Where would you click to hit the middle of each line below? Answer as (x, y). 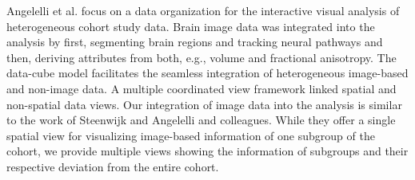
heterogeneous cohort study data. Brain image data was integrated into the (191, 26)
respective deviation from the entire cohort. (113, 166)
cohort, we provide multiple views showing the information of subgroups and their (207, 151)
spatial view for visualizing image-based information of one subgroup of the (191, 135)
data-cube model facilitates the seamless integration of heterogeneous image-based (207, 73)
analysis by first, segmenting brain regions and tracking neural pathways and (195, 42)
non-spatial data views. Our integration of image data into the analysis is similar (204, 104)
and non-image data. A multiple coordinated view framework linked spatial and (202, 88)
